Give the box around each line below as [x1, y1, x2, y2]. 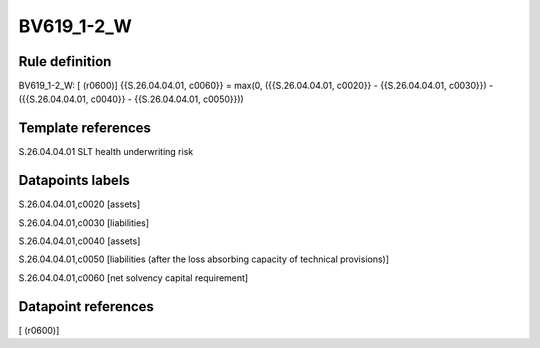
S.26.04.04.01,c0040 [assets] [18, 235, 141, 247]
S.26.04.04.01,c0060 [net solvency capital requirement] [18, 271, 249, 284]
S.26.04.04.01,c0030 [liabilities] [18, 216, 150, 229]
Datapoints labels [18, 172, 130, 189]
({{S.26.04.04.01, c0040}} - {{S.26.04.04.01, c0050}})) [18, 93, 244, 105]
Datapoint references [18, 298, 155, 315]
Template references [18, 120, 152, 137]
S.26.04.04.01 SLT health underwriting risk [18, 146, 194, 158]
